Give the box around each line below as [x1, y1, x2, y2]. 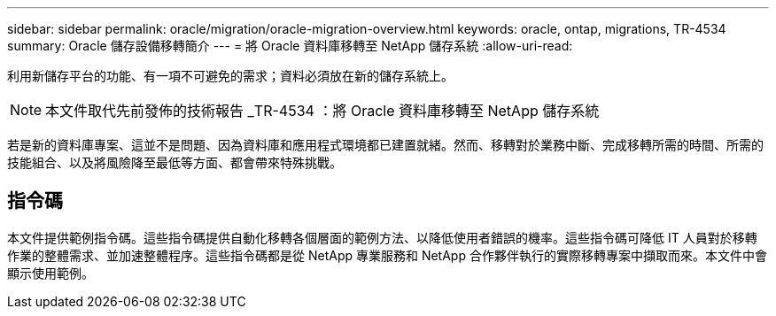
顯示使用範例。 [7, 265, 94, 281]
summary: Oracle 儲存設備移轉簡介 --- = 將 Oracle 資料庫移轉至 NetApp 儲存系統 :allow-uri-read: [7, 38, 573, 53]
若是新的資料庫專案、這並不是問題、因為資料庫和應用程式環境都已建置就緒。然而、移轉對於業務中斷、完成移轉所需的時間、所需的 [7, 137, 764, 152]
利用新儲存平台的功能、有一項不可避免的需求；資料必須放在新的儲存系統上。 [7, 68, 454, 83]
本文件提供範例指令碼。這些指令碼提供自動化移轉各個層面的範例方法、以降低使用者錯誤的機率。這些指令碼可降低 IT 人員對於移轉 [7, 229, 757, 245]
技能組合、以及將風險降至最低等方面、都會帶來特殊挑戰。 [7, 155, 342, 170]
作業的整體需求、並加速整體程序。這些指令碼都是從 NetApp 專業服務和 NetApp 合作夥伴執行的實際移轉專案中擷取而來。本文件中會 [7, 247, 767, 263]
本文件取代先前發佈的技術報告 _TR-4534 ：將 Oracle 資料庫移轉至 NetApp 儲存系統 [45, 102, 600, 119]
